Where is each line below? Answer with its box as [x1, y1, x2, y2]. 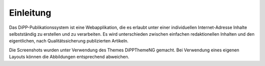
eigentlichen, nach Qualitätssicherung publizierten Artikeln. [9, 38, 129, 44]
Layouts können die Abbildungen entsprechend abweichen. [9, 54, 130, 60]
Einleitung [9, 7, 52, 18]
